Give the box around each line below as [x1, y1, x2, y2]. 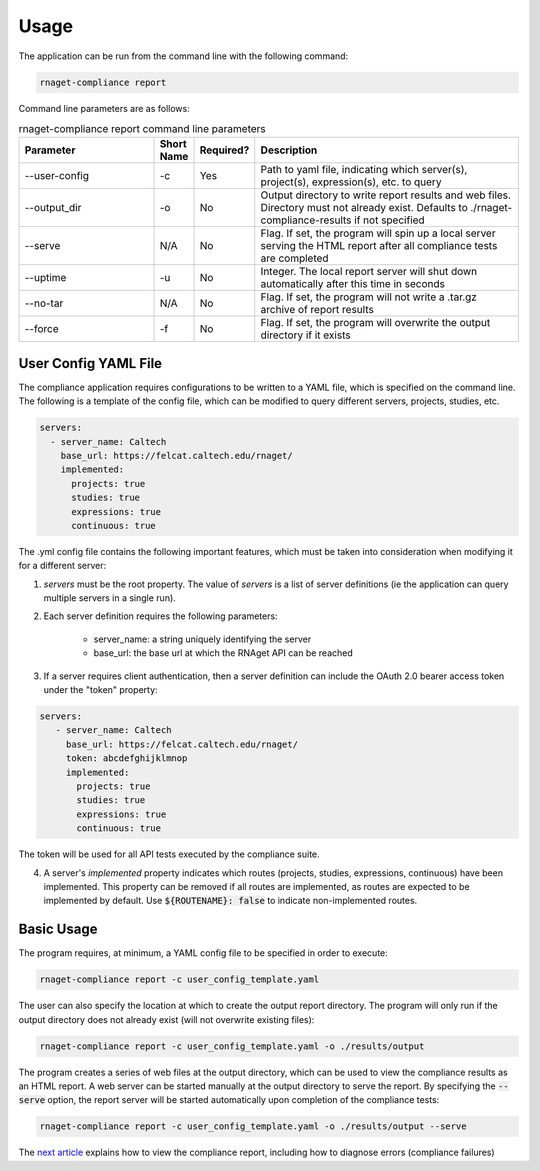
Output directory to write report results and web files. [260, 188, 512, 202]
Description [260, 143, 318, 157]
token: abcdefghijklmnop [65, 753, 188, 764]
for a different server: [18, 560, 107, 572]
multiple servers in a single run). [43, 592, 177, 604]
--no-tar [24, 296, 64, 310]
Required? [199, 143, 250, 157]
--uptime [24, 271, 67, 285]
